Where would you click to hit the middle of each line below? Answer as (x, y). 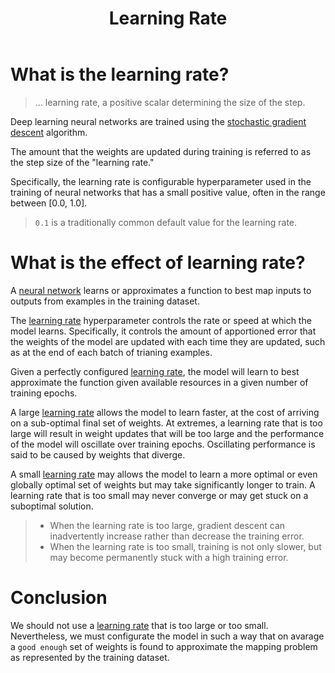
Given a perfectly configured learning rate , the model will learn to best (155, 371)
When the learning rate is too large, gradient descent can (167, 525)
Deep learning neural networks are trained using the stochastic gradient (158, 121)
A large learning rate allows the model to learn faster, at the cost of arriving (165, 412)
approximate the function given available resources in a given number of (159, 382)
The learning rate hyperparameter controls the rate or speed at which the (161, 320)
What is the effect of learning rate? (158, 263)
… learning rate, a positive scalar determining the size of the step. (170, 102)
